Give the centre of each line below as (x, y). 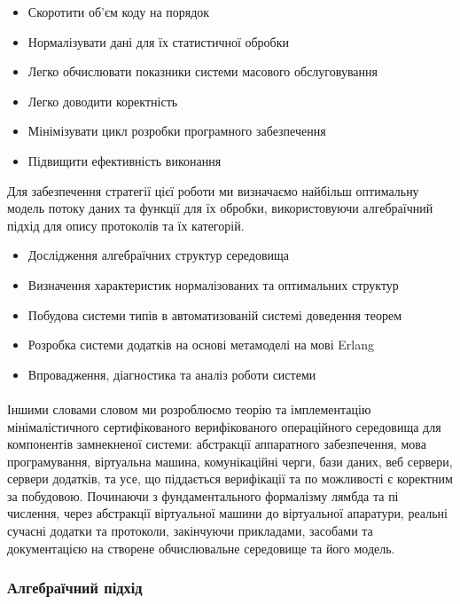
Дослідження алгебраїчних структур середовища (159, 255)
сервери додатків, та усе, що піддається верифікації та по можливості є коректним (230, 478)
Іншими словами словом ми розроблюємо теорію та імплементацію (189, 408)
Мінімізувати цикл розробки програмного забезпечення (177, 131)
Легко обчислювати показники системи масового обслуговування (203, 71)
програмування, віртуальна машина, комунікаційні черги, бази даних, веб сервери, (230, 461)
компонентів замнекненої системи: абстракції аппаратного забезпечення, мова (217, 444)
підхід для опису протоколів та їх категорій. (126, 225)
